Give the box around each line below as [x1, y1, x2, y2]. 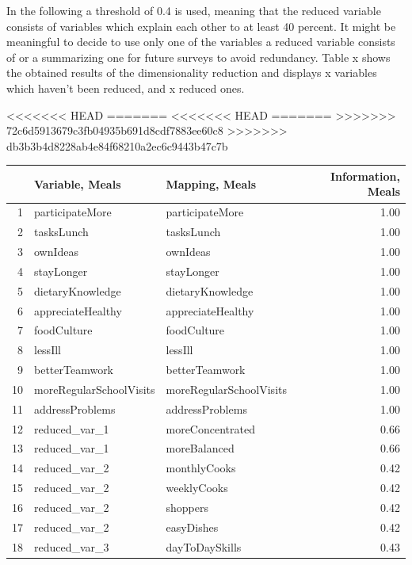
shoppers [166, 498, 208, 515]
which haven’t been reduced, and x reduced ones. [6, 79, 245, 96]
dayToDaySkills [166, 538, 242, 555]
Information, [330, 167, 400, 184]
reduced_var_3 [34, 538, 109, 555]
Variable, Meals [34, 175, 121, 192]
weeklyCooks [166, 479, 228, 496]
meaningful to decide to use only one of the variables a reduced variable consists [6, 33, 395, 50]
